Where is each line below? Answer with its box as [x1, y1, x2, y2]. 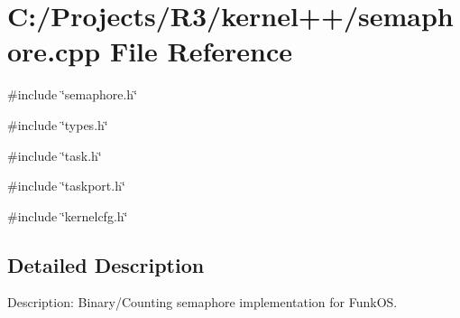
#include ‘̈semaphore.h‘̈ [7, 85, 138, 104]
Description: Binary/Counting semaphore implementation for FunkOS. [7, 293, 398, 312]
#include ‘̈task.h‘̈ [7, 145, 102, 164]
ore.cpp [7, 33, 101, 70]
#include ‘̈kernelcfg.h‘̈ [7, 206, 128, 225]
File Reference [109, 33, 292, 70]
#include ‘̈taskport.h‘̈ [7, 176, 125, 195]
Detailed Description [7, 250, 205, 278]
